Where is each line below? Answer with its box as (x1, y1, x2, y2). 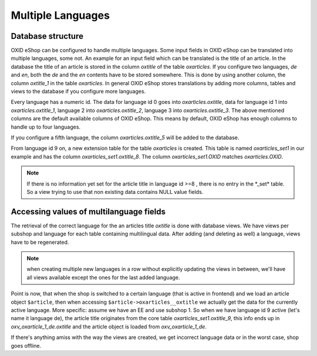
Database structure (11, 31, 83, 41)
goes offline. (11, 342, 41, 349)
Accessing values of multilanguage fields (11, 206, 166, 217)
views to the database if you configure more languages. (11, 88, 146, 95)
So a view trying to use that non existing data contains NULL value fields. (26, 188, 204, 195)
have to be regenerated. (11, 239, 69, 246)
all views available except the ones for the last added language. (26, 274, 180, 281)
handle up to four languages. (11, 123, 81, 130)
